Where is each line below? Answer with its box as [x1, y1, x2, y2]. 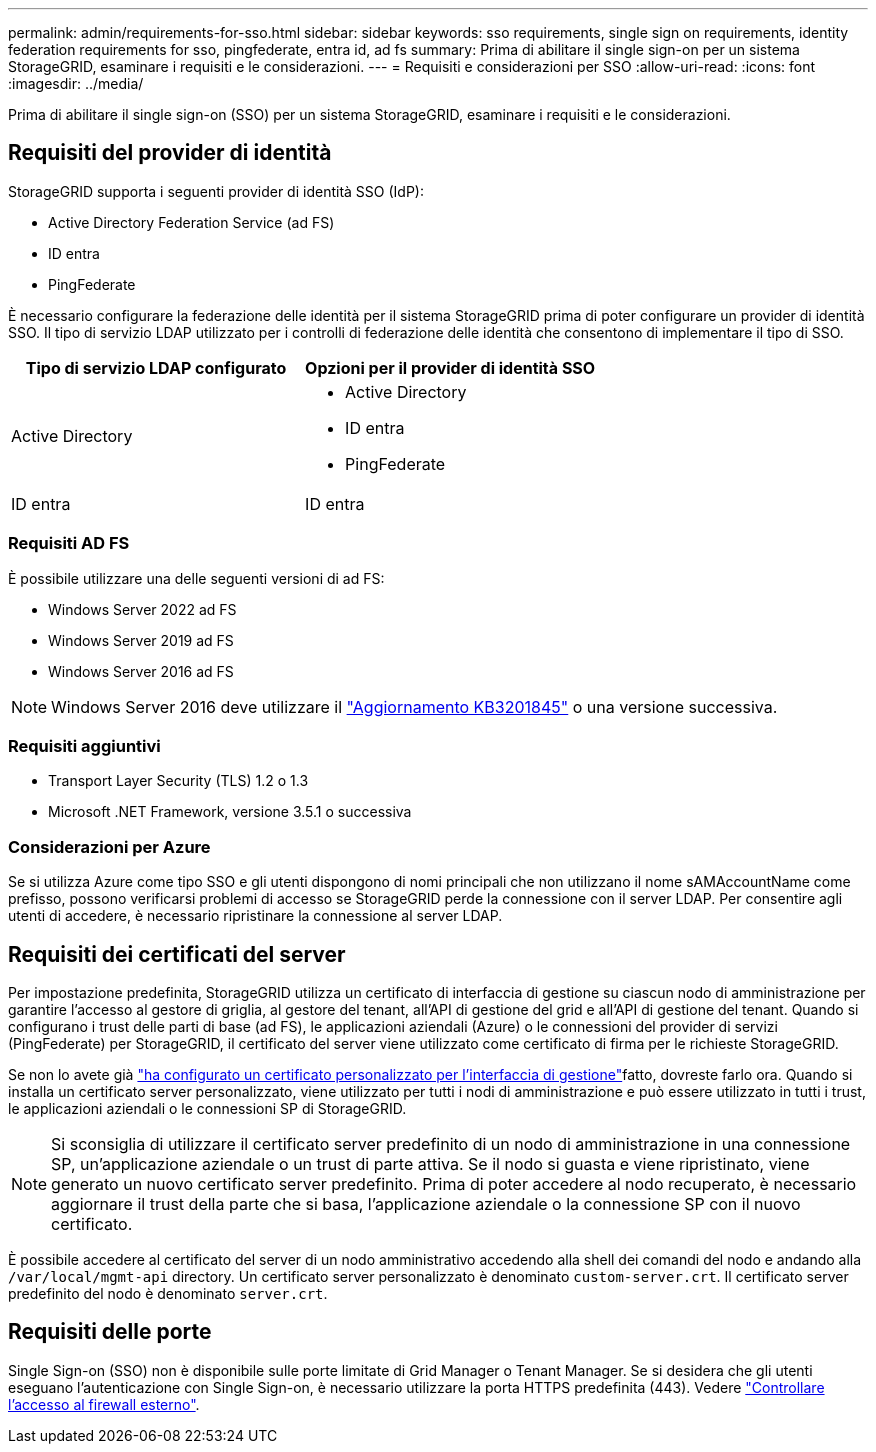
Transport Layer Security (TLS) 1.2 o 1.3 [48, 772, 309, 790]
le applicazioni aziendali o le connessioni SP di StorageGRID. [8, 1099, 407, 1117]
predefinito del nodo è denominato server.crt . [8, 1284, 328, 1302]
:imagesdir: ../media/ [8, 75, 144, 92]
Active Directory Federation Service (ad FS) [48, 213, 335, 231]
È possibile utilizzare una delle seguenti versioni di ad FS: [8, 569, 385, 587]
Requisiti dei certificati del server [8, 941, 346, 967]
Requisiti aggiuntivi [8, 735, 161, 756]
